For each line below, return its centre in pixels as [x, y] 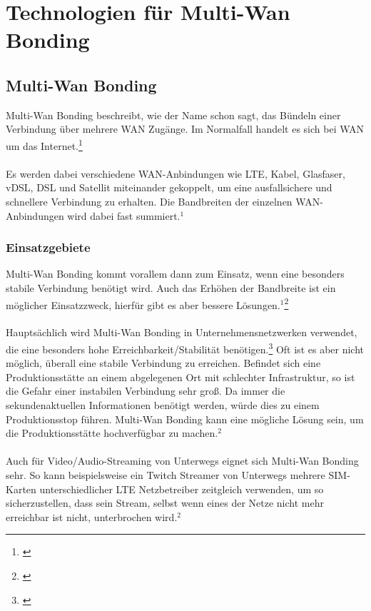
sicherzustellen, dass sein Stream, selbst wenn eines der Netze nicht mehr [165, 503]
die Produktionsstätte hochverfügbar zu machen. [112, 433]
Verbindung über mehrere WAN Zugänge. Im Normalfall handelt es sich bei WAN [185, 129]
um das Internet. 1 [44, 144]
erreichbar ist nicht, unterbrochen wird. [92, 516]
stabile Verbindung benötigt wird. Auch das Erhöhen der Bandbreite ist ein [171, 287]
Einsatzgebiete [48, 247]
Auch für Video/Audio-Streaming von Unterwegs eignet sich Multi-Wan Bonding [182, 461]
